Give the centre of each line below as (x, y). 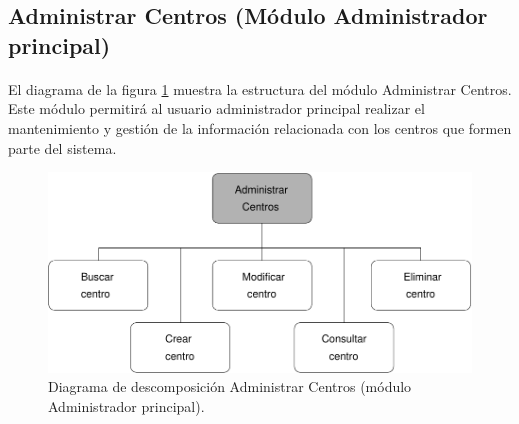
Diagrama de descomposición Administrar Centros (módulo (230, 386)
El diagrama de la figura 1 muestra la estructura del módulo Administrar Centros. (260, 88)
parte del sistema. (62, 147)
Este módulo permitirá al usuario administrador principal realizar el (216, 108)
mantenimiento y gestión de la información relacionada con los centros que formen (260, 127)
